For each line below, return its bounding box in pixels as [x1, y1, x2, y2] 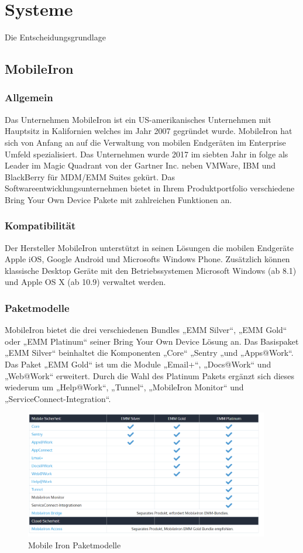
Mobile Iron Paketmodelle [28, 539, 121, 551]
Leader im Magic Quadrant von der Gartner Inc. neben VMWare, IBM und [5, 159, 276, 171]
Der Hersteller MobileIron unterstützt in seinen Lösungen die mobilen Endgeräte [5, 241, 294, 253]
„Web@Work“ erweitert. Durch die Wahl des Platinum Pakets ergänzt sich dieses [5, 369, 295, 382]
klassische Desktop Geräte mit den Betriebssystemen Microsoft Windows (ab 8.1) [5, 264, 297, 276]
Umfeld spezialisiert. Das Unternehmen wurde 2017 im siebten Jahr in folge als [5, 147, 288, 160]
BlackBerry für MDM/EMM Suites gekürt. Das [5, 170, 175, 183]
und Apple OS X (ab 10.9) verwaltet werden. [5, 276, 166, 288]
